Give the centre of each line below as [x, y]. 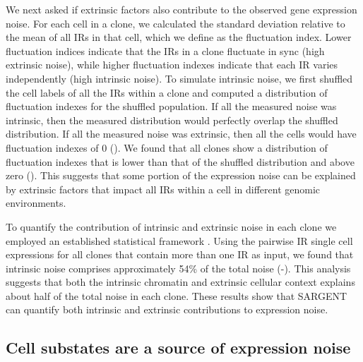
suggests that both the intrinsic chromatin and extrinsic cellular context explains [180, 282]
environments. [36, 203]
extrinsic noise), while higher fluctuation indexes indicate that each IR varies [172, 65]
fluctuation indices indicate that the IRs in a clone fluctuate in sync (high [165, 50]
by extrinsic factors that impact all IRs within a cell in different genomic [163, 189]
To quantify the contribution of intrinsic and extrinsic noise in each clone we [171, 226]
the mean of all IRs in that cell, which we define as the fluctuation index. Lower [179, 37]
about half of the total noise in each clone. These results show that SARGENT [177, 295]
